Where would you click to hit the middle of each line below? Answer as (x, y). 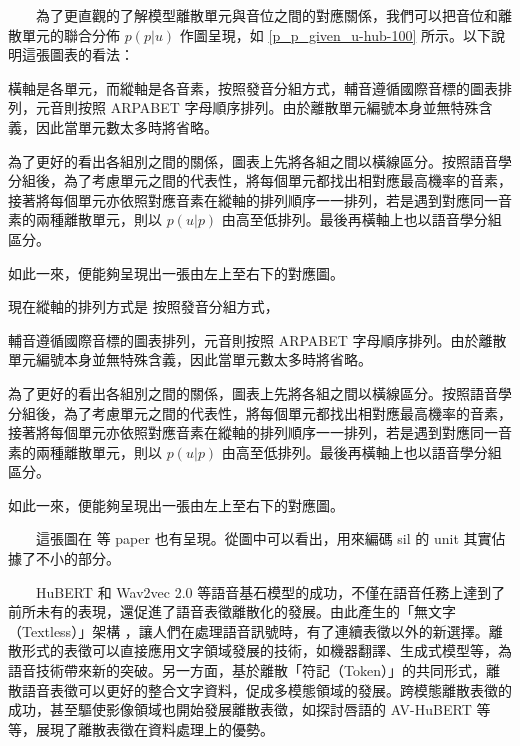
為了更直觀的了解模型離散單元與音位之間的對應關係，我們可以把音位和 (266, 15)
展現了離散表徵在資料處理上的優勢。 (154, 728)
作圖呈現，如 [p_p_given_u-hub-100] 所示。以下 (335, 34)
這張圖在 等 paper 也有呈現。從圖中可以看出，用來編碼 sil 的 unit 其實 (263, 538)
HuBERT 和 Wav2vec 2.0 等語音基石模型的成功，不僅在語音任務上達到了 (270, 591)
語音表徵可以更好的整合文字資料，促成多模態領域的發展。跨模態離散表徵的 (266, 689)
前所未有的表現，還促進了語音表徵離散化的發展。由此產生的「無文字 (232, 611)
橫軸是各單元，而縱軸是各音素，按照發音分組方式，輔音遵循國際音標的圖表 (253, 87)
